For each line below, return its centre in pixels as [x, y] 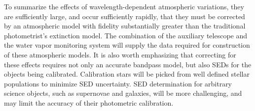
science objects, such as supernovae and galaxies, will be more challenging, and [123, 93]
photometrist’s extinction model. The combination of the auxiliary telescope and [126, 35]
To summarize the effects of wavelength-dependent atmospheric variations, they [124, 6]
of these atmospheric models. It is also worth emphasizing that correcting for [120, 54]
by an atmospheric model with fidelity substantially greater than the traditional [125, 26]
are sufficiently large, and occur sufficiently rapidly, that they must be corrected [125, 16]
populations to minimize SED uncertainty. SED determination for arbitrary [118, 83]
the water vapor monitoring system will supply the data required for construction [127, 45]
